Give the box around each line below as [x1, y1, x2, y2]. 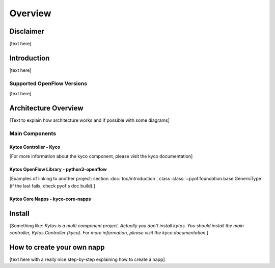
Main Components [9, 130, 56, 137]
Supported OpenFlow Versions [9, 79, 88, 87]
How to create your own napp [9, 243, 105, 252]
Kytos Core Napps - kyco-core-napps [9, 196, 91, 202]
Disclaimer [9, 27, 44, 36]
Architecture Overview [9, 103, 84, 112]
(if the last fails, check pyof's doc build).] [9, 182, 96, 189]
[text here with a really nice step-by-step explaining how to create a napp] [9, 256, 165, 262]
